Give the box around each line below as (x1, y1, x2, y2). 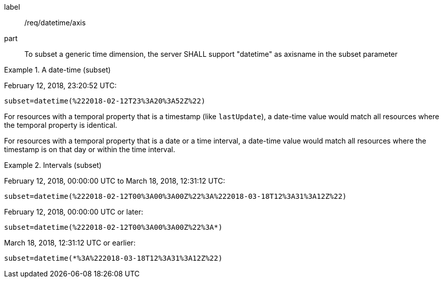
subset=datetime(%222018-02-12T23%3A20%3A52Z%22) (4, 97, 206, 105)
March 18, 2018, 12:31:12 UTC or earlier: (4, 238, 136, 247)
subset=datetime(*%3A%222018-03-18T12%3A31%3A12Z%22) (4, 254, 223, 262)
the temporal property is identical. (4, 121, 117, 129)
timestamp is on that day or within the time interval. (4, 145, 175, 154)
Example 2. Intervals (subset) (4, 161, 102, 169)
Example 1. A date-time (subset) (4, 65, 111, 74)
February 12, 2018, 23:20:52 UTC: (4, 81, 117, 90)
